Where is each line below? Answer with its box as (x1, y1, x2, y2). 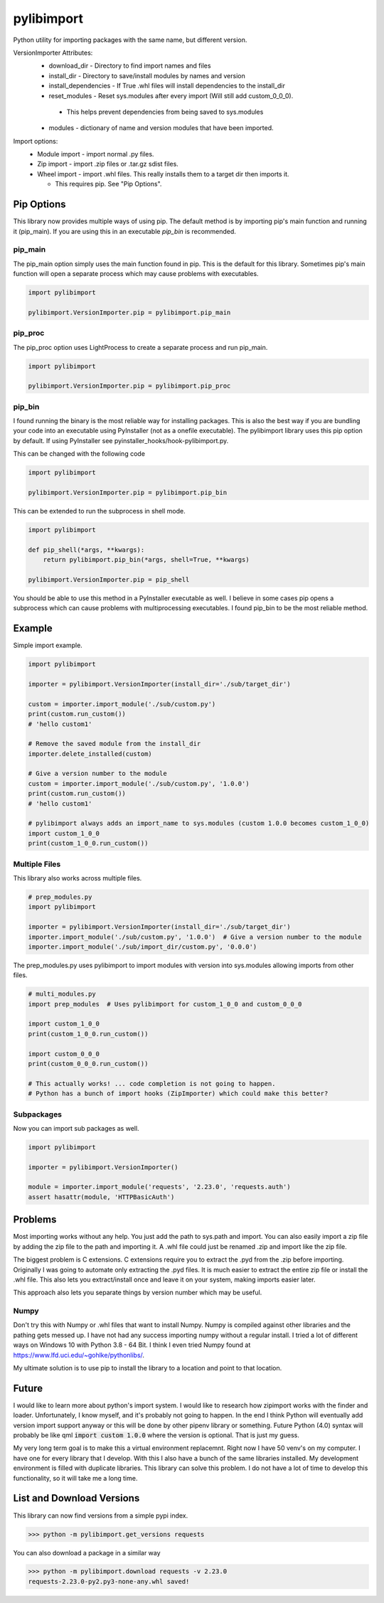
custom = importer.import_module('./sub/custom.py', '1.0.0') (28, 779, 250, 787)
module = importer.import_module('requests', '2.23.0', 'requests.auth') (28, 1183, 291, 1191)
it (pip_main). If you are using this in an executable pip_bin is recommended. (13, 227, 236, 235)
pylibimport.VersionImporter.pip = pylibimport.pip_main (28, 308, 231, 316)
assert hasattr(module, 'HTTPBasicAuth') (28, 1193, 175, 1201)
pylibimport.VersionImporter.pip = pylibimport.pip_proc (28, 382, 231, 390)
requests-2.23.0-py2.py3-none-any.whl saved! (28, 1577, 190, 1585)
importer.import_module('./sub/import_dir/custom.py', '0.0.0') (28, 942, 257, 951)
